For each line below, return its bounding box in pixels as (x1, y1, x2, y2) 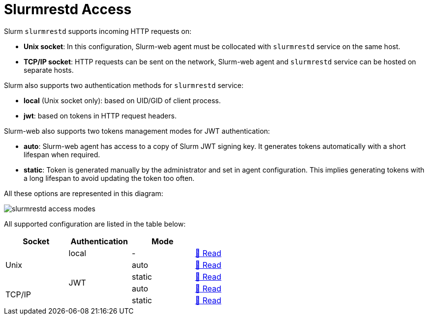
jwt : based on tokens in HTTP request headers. (24, 111, 177, 120)
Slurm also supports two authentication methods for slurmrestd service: (4, 81, 244, 89)
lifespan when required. (24, 150, 100, 159)
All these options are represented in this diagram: (4, 189, 163, 198)
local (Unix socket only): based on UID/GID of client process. (24, 96, 221, 105)
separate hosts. (24, 65, 74, 74)
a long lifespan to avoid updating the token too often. (24, 174, 195, 182)
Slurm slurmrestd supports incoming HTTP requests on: (4, 27, 191, 35)
